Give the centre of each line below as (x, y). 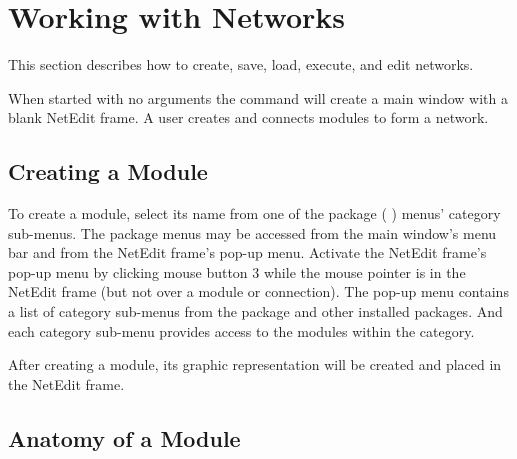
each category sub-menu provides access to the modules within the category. (241, 330)
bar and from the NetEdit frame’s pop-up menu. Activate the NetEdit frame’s (247, 252)
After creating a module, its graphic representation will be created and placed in (255, 364)
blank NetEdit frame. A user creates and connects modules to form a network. (248, 117)
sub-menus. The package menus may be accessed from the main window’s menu (252, 232)
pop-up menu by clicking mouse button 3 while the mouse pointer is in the (237, 271)
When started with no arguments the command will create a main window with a (258, 97)
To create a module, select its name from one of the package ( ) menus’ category (254, 213)
